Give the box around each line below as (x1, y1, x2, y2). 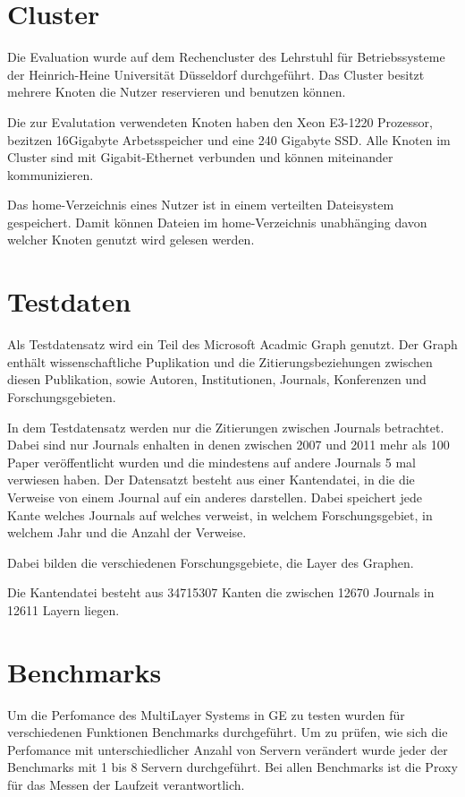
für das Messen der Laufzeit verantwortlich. (7, 776, 245, 793)
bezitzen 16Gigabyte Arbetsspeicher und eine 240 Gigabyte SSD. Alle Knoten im (7, 130, 451, 149)
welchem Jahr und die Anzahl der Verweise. (7, 523, 247, 542)
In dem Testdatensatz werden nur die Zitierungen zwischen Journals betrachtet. (7, 417, 444, 436)
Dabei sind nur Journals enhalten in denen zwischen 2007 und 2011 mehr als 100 (7, 435, 450, 454)
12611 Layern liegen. (7, 600, 120, 619)
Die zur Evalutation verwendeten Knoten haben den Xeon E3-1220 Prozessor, (7, 112, 433, 131)
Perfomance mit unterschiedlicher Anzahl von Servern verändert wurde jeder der (7, 740, 448, 758)
